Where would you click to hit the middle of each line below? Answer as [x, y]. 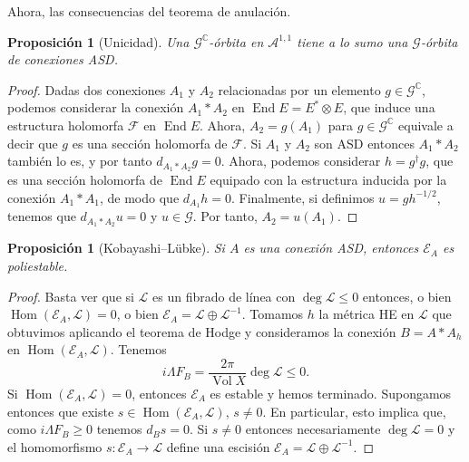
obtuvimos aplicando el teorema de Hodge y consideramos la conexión [202, 331]
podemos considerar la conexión [96, 107]
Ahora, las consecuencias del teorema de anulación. [149, 11]
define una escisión [218, 446]
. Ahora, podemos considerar [301, 161]
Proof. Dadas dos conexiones [87, 89]
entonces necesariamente [313, 429]
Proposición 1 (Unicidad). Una [98, 41]
